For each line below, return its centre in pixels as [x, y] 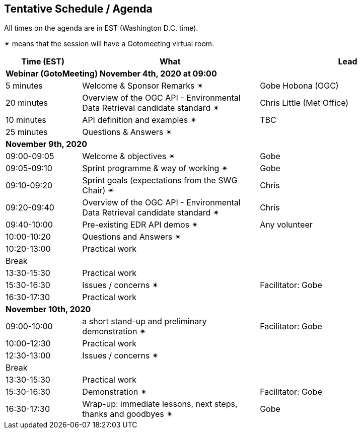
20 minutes [27, 103]
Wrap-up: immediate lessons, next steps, [160, 404]
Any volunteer [286, 225]
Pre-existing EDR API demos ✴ [140, 225]
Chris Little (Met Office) [304, 103]
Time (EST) [43, 62]
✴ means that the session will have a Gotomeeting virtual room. [109, 44]
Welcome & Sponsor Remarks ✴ [143, 86]
